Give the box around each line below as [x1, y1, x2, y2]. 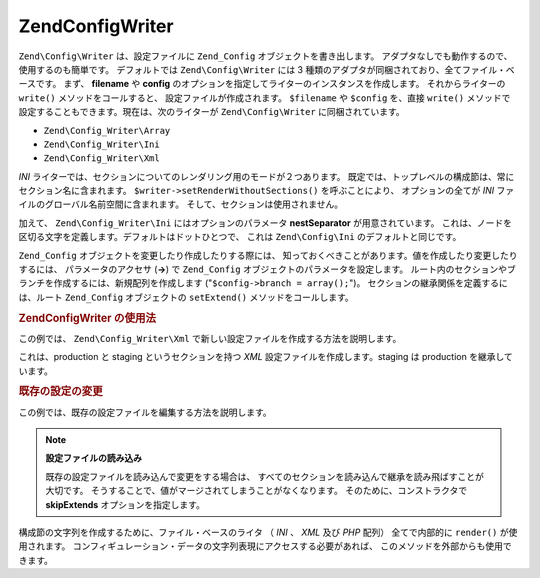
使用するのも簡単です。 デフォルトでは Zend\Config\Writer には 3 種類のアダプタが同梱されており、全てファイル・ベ [18, 63, 515, 75]
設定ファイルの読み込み [45, 452, 142, 464]
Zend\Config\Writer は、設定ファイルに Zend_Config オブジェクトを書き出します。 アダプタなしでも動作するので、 [18, 50, 513, 62]
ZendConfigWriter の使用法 [18, 311, 157, 325]
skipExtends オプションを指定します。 [45, 498, 205, 510]
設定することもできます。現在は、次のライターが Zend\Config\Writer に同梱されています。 [18, 106, 405, 118]
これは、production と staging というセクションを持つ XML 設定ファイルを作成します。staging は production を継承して [18, 351, 514, 363]
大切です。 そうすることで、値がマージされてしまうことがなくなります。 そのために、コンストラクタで [45, 485, 468, 497]
